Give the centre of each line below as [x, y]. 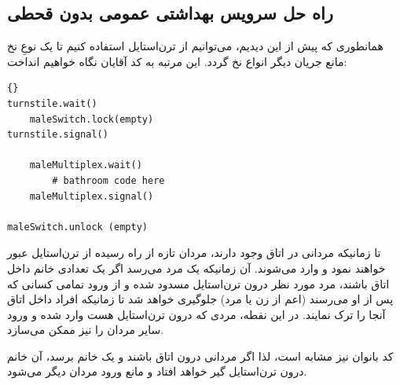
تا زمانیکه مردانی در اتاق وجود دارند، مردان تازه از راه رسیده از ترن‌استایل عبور [194, 253]
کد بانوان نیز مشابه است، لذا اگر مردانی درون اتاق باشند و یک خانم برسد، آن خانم [200, 356]
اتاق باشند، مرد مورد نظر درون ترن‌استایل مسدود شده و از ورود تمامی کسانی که [198, 283]
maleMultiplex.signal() [92, 196]
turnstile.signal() [58, 135]
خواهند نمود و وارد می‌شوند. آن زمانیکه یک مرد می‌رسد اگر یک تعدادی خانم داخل [196, 268]
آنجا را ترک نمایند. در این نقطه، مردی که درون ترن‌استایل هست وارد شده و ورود [196, 314]
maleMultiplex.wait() [86, 165]
